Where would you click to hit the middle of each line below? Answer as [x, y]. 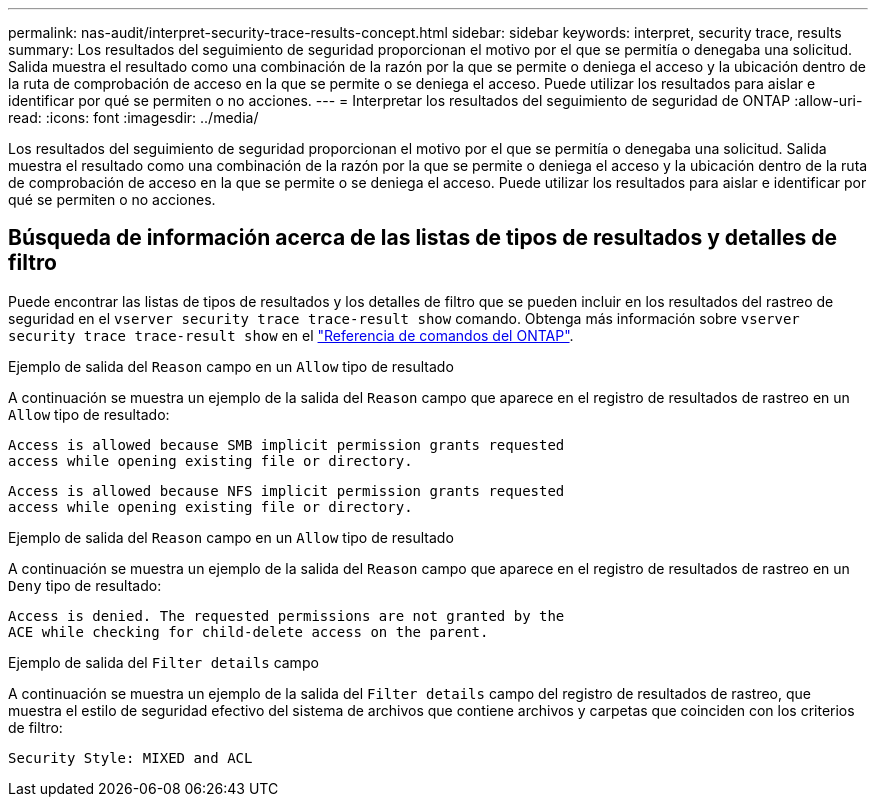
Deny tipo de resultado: [85, 585]
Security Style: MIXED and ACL [130, 757]
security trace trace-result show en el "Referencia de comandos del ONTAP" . [291, 335]
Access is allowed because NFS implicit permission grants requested [286, 490]
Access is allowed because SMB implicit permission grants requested [286, 444]
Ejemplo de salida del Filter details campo [163, 662]
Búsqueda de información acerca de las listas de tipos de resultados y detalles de [422, 238]
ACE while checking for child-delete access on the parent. [248, 631]
